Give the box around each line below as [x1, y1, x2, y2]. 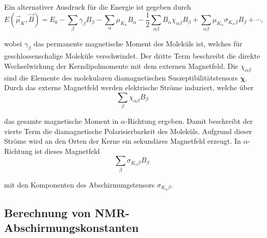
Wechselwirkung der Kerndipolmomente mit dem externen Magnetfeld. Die [4, 60, 238, 71]
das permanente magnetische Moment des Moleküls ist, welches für [33, 38, 243, 49]
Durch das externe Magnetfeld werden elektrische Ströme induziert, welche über [4, 82, 254, 93]
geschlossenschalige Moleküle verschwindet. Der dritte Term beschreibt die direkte [4, 50, 260, 61]
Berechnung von [4, 205, 91, 221]
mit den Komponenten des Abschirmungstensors [4, 179, 155, 190]
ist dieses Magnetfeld [35, 145, 100, 156]
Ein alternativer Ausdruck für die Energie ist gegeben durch [4, 2, 191, 12]
